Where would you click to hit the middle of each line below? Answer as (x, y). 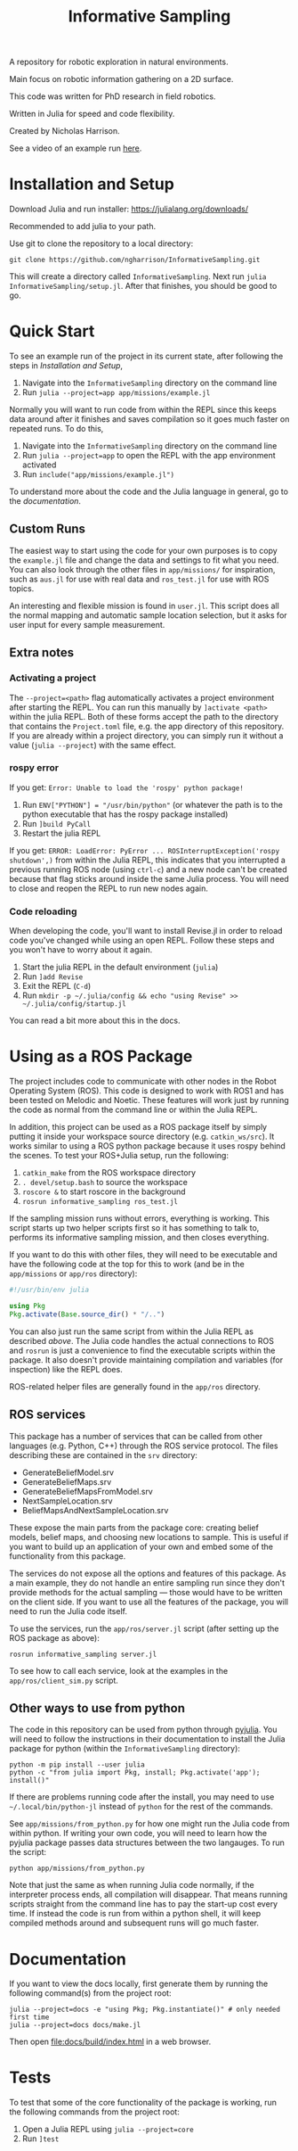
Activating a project (52, 678)
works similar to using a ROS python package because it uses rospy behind (148, 1146)
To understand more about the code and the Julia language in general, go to (149, 491)
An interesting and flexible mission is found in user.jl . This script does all (145, 606)
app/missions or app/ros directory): (73, 1273)
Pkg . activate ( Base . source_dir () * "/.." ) (87, 1314)
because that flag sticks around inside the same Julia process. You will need (149, 878)
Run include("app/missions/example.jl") (98, 474)
